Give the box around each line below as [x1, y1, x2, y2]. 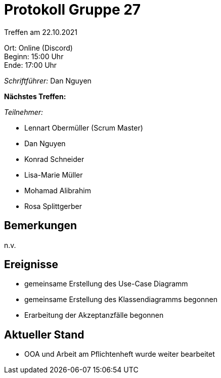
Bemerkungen [4, 219, 77, 232]
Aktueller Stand [4, 328, 84, 341]
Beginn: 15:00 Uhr [4, 52, 64, 61]
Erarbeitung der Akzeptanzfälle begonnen [24, 311, 164, 320]
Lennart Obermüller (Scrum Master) [24, 123, 143, 132]
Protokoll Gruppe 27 [4, 1, 141, 18]
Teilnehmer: [4, 107, 43, 116]
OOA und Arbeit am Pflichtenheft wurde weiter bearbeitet [24, 350, 215, 359]
